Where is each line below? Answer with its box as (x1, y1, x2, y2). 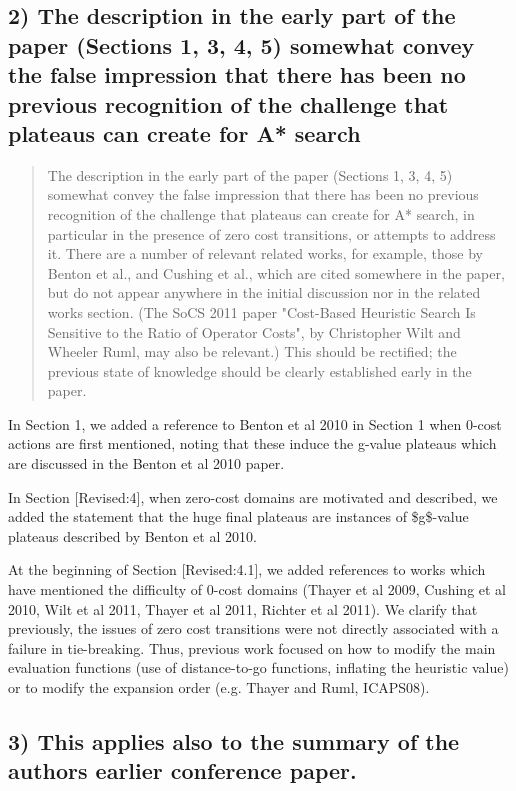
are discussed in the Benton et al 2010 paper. (8, 453, 285, 474)
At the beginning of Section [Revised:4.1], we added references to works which (8, 559, 486, 580)
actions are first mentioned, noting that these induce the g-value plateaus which (8, 433, 497, 454)
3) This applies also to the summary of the (8, 726, 460, 756)
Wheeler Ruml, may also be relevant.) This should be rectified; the (47, 341, 457, 362)
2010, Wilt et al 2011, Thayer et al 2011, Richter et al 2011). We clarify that (8, 598, 478, 619)
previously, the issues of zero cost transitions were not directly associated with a (8, 618, 499, 639)
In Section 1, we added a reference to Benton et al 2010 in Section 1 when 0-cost (8, 413, 502, 434)
